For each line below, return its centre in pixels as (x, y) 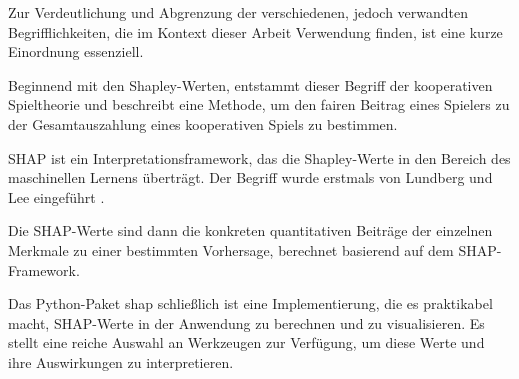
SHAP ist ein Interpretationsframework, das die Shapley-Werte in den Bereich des (259, 157)
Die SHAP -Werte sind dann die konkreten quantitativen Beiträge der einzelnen (250, 230)
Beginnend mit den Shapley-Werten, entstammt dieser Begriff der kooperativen (250, 84)
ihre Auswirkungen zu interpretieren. (121, 361)
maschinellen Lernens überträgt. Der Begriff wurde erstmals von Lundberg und (250, 177)
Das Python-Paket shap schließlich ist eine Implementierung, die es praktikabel (250, 303)
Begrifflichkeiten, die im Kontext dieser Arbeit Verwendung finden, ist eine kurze (255, 31)
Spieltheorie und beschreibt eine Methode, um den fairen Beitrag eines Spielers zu (259, 104)
